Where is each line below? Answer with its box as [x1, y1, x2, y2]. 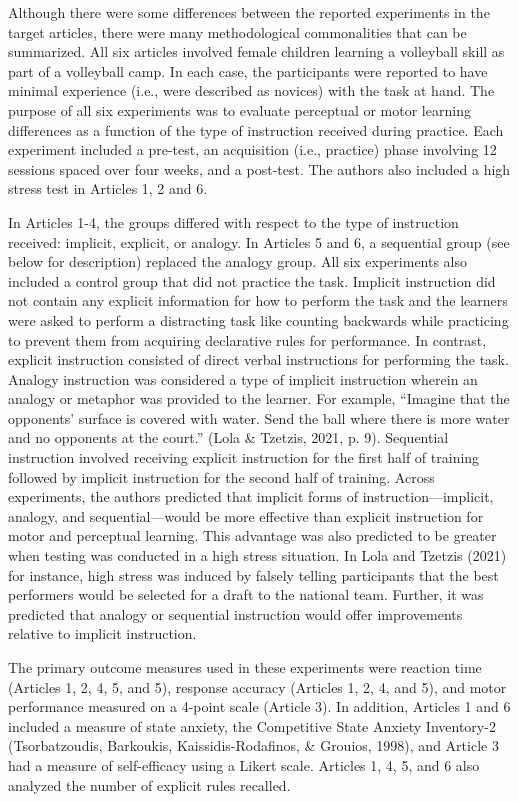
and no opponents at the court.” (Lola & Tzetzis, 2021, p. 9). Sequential [8, 427, 449, 448]
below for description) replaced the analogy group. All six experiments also [8, 251, 468, 272]
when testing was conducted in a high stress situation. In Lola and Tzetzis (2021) [8, 545, 507, 566]
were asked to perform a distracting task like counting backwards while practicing [8, 309, 509, 330]
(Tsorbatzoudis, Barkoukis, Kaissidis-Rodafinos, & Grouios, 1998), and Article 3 [8, 735, 499, 756]
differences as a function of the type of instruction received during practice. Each [8, 119, 504, 140]
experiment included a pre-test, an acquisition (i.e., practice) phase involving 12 [8, 139, 497, 160]
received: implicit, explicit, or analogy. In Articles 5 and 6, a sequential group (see [8, 231, 510, 252]
